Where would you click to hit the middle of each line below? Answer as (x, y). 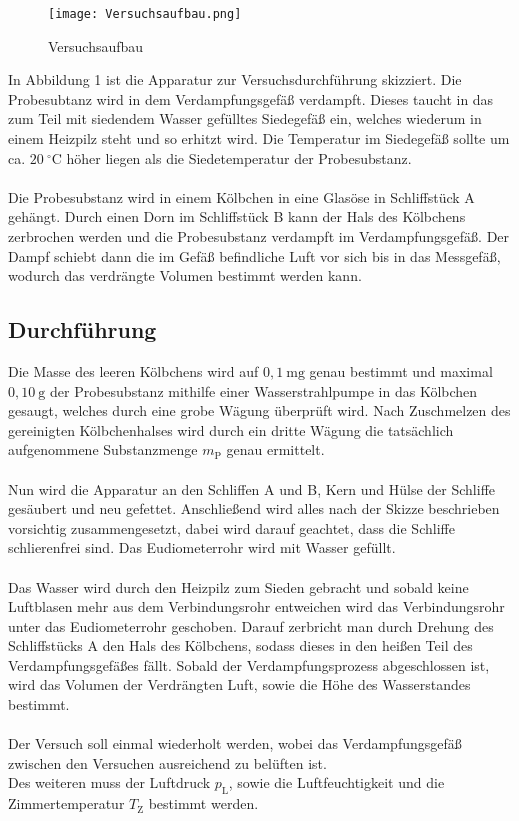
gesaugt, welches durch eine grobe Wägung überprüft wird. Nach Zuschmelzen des (259, 410)
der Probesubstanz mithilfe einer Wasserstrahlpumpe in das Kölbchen (263, 390)
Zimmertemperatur (66, 803)
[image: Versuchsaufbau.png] (145, 14)
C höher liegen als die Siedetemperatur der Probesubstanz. (231, 157)
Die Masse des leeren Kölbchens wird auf (133, 370)
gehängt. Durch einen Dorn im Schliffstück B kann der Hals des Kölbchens (237, 216)
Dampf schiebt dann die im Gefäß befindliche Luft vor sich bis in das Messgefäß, (254, 255)
